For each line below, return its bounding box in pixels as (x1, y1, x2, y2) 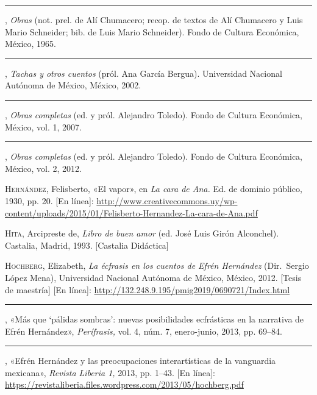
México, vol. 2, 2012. (5, 162, 82, 174)
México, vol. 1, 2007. (5, 120, 82, 133)
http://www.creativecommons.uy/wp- (96, 194, 238, 207)
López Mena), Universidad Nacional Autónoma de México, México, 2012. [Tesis (5, 271, 302, 283)
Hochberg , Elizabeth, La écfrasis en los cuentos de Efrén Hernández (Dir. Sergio (5, 259, 309, 272)
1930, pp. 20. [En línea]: (5, 194, 94, 207)
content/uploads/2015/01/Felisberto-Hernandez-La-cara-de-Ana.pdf (5, 206, 258, 219)
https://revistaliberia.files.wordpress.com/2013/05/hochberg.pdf (5, 378, 244, 391)
